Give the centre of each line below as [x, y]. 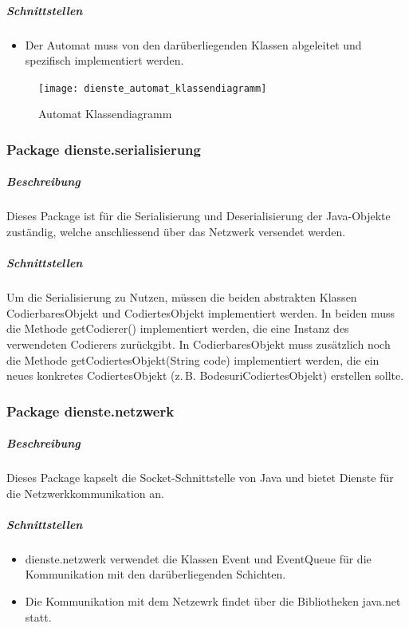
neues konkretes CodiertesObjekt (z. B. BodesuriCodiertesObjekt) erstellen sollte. [205, 375]
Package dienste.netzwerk [90, 411]
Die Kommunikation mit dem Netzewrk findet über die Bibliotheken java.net [213, 601]
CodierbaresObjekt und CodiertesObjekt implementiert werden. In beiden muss [201, 312]
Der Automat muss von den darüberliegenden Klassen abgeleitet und [193, 44]
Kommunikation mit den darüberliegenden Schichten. [155, 574]
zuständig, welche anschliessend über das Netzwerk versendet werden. [176, 231]
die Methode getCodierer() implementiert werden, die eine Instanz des [178, 328]
